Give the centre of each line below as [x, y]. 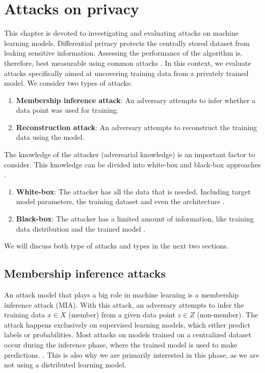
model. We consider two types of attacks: [68, 83]
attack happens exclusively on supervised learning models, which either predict [127, 324]
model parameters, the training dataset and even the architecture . [120, 201]
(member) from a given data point [122, 315]
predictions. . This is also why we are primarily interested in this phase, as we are [132, 354]
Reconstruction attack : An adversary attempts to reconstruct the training [137, 127]
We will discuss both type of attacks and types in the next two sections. [116, 246]
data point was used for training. [67, 110]
